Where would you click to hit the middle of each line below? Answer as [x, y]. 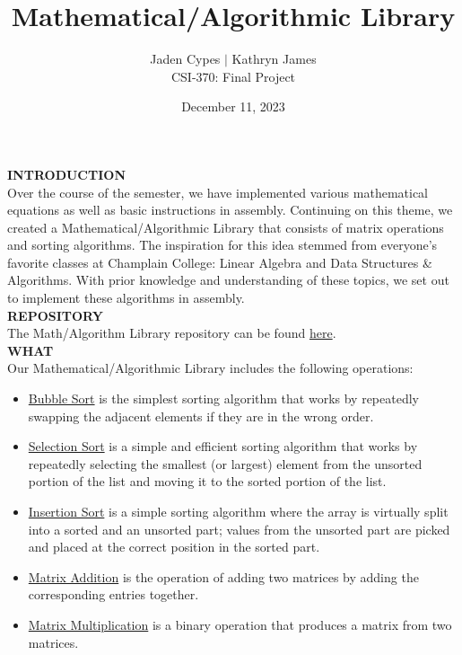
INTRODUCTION [67, 174]
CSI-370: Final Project [233, 76]
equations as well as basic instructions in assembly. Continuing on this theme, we [230, 210]
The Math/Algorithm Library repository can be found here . [172, 333]
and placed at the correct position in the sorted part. [174, 547]
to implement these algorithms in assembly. [126, 298]
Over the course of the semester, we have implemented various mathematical [218, 192]
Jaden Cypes [185, 59]
